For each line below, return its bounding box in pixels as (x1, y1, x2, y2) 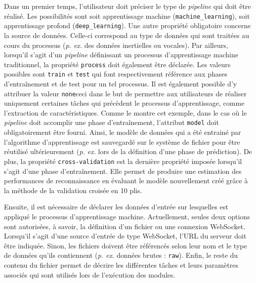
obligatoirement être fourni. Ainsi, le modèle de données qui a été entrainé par (4, 127, 241, 137)
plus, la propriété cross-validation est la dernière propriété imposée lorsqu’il (4, 156, 242, 166)
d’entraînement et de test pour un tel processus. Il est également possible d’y (4, 79, 237, 88)
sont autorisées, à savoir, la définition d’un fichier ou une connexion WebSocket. (4, 221, 246, 231)
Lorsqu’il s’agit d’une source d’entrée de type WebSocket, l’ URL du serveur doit (4, 231, 247, 241)
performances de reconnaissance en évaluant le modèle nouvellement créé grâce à (4, 175, 248, 186)
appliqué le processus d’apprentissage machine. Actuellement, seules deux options (4, 211, 250, 221)
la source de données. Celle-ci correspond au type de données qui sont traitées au (4, 30, 250, 40)
